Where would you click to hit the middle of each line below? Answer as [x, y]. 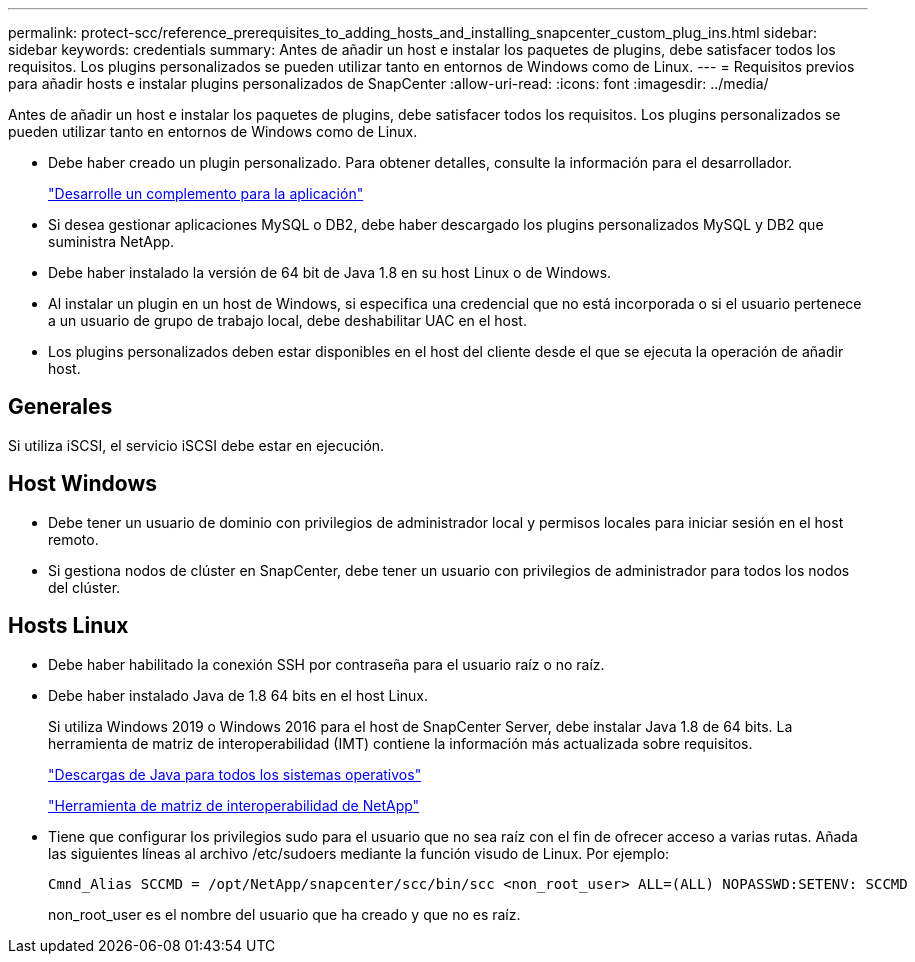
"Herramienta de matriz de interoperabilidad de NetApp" [234, 805]
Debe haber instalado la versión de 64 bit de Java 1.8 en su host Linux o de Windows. [330, 272]
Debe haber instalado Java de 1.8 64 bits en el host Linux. [238, 695]
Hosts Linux [68, 626]
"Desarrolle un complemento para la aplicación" [206, 193]
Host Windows [82, 484]
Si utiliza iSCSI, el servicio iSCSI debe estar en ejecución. [196, 445]
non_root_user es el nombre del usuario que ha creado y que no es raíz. [284, 914]
